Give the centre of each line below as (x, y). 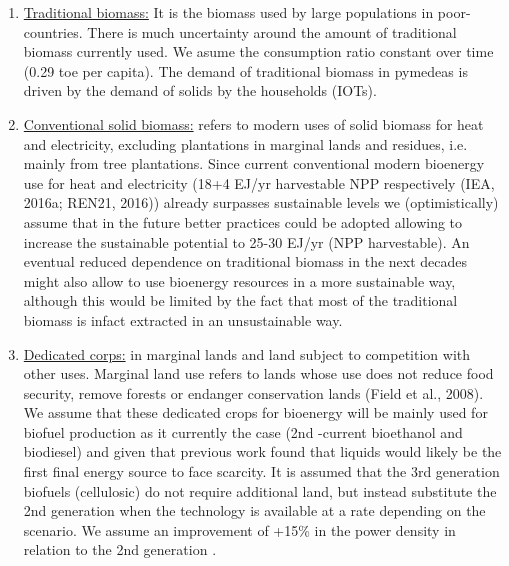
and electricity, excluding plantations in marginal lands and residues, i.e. (245, 143)
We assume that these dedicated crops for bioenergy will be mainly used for (255, 412)
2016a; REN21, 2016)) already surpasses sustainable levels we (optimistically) (261, 202)
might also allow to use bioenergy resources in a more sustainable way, (239, 280)
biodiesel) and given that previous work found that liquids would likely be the (262, 451)
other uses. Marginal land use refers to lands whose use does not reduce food (258, 373)
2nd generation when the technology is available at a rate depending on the (254, 510)
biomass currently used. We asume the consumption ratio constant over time (258, 51)
